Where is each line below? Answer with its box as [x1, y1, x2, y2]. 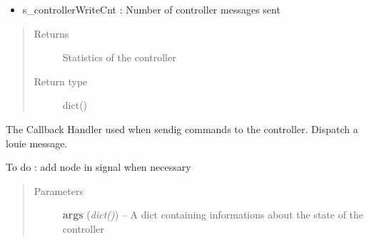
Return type [34, 73, 88, 88]
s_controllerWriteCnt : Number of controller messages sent [22, 2, 280, 16]
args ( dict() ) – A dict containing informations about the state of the [62, 207, 364, 222]
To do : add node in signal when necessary [6, 159, 191, 174]
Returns [34, 26, 69, 41]
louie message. [6, 135, 68, 150]
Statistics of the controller [62, 50, 176, 65]
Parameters [34, 183, 84, 198]
